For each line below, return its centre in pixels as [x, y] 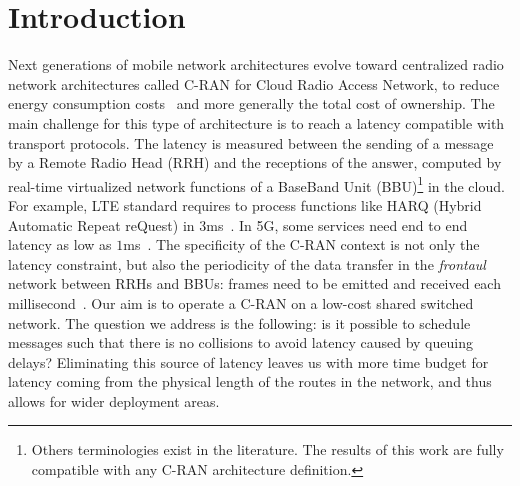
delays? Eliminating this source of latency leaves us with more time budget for [248, 361]
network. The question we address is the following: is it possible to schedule [239, 322]
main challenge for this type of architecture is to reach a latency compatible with [256, 122]
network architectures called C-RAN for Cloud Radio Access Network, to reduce [254, 83]
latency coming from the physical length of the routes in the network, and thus [250, 381]
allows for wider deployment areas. [114, 400]
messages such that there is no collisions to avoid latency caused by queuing [240, 342]
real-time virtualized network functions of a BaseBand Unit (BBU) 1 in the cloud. [256, 184]
